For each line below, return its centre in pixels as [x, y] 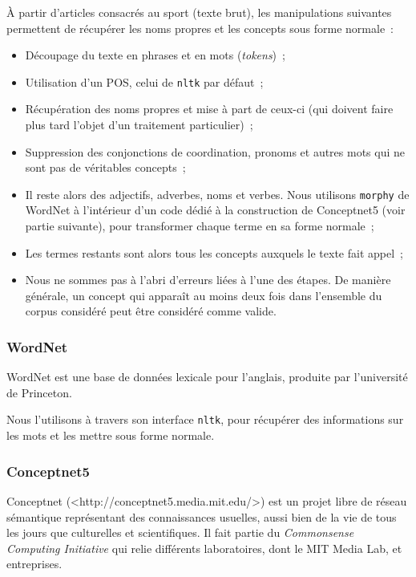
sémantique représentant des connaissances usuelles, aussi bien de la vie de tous [202, 516]
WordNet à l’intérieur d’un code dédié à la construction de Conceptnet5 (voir [215, 210]
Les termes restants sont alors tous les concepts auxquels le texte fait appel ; [214, 252]
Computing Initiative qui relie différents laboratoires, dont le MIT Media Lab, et [204, 548]
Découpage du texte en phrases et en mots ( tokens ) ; [155, 55]
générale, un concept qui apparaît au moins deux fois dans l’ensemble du [204, 295]
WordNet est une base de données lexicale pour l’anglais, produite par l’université [207, 377]
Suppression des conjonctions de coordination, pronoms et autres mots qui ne [215, 151]
